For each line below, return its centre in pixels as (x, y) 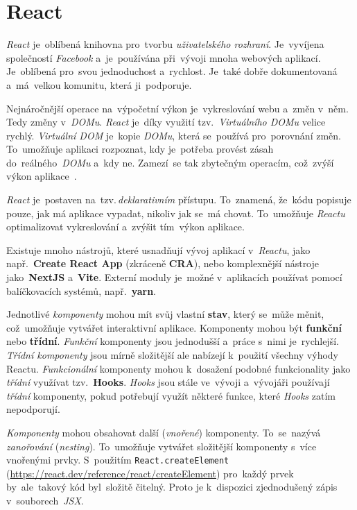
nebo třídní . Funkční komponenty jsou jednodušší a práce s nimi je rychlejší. (173, 341)
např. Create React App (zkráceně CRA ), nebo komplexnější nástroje (163, 263)
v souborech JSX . (45, 500)
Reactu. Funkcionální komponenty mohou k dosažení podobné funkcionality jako (178, 368)
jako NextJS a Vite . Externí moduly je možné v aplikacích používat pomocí (174, 277)
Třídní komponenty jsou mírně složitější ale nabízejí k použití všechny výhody (172, 355)
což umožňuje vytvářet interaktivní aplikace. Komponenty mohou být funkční (174, 327)
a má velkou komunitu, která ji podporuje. (99, 84)
